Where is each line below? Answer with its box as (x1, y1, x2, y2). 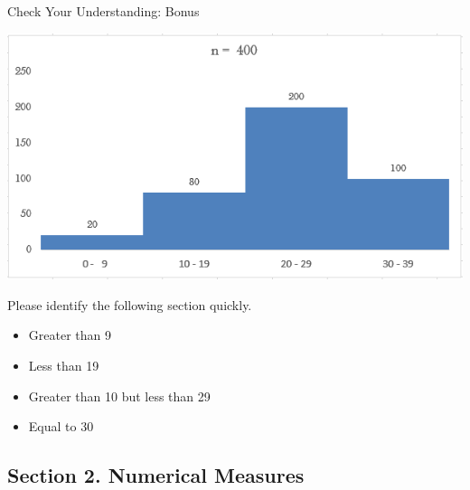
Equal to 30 (28, 417, 94, 436)
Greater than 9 (28, 325, 111, 344)
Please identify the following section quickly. (7, 295, 252, 314)
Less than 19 (28, 356, 99, 375)
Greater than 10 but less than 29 (28, 386, 211, 405)
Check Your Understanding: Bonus (7, 2, 200, 20)
